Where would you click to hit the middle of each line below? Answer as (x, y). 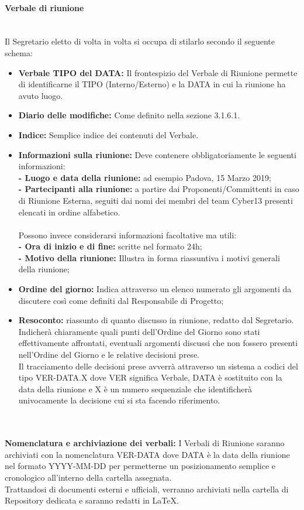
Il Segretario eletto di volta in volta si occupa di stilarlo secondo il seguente (140, 41)
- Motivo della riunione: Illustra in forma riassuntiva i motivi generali (149, 257)
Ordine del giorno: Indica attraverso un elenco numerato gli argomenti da (155, 289)
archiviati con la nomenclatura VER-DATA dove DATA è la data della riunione (147, 454)
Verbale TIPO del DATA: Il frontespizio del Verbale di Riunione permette (158, 72)
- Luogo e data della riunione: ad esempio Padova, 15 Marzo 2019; (145, 177)
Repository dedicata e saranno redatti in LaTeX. (92, 500)
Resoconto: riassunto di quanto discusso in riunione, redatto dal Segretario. (156, 320)
